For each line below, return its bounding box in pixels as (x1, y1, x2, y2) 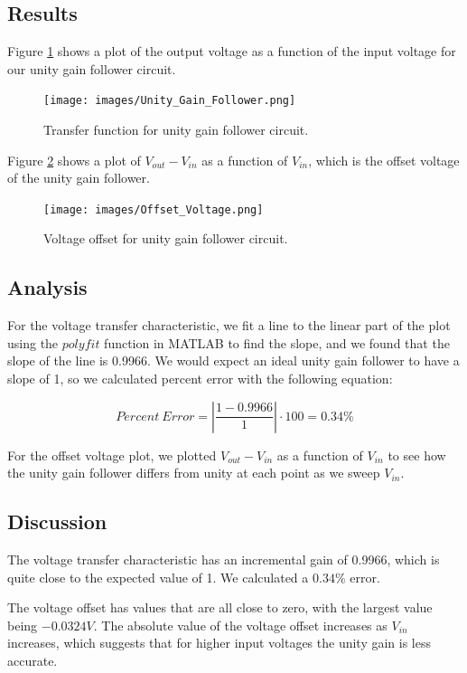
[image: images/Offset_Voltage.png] (43, 203, 264, 216)
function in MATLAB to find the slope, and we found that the (104, 333, 450, 352)
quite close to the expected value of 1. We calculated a (7, 567, 309, 586)
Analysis (7, 273, 88, 301)
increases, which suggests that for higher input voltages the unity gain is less (7, 633, 432, 652)
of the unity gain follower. (7, 168, 150, 187)
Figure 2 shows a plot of (7, 150, 141, 169)
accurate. (7, 651, 58, 670)
